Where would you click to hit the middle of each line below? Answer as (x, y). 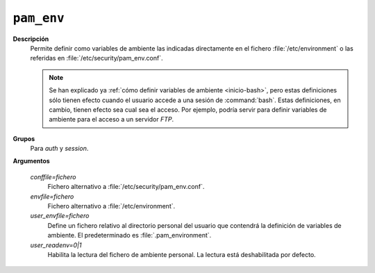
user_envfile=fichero (60, 216)
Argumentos (31, 161)
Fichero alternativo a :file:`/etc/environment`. (111, 206)
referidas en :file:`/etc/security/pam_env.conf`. (97, 58)
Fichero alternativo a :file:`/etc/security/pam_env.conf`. (126, 187)
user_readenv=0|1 (56, 245)
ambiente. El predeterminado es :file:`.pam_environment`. (130, 235)
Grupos (24, 138)
